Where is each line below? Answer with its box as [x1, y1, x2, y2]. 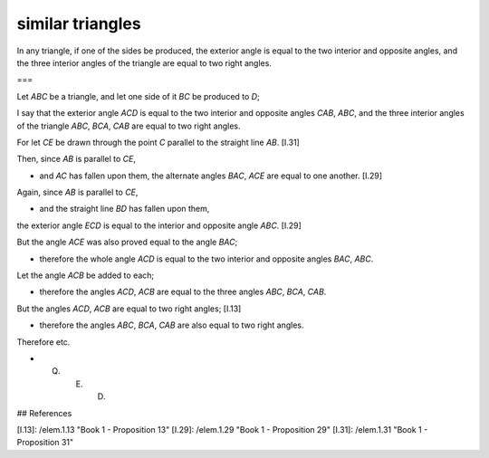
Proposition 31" [16, 437, 74, 448]
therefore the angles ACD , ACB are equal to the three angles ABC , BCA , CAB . [39, 286, 327, 298]
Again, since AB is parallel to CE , [16, 186, 139, 198]
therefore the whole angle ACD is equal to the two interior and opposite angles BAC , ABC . [39, 253, 374, 264]
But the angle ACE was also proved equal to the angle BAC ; [16, 236, 238, 248]
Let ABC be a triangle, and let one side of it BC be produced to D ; [16, 91, 260, 101]
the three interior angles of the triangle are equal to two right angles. [16, 57, 272, 68]
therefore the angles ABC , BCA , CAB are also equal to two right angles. [39, 320, 304, 330]
